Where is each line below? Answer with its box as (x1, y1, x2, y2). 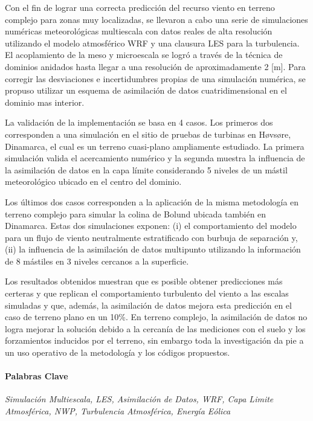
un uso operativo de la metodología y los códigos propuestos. (5, 346, 230, 359)
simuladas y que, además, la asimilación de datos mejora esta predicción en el (5, 298, 292, 311)
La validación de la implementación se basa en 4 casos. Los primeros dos (5, 116, 273, 129)
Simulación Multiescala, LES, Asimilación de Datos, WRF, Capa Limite (5, 393, 274, 405)
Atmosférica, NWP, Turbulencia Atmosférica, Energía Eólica (5, 405, 231, 417)
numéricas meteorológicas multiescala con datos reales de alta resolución (5, 25, 273, 37)
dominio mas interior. (5, 95, 85, 108)
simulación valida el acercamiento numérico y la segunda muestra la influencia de (5, 152, 305, 164)
